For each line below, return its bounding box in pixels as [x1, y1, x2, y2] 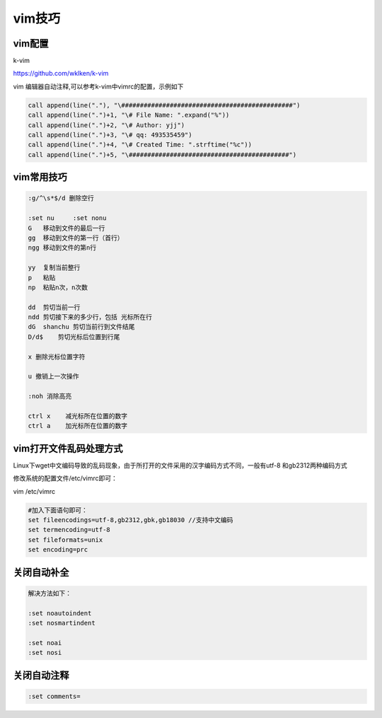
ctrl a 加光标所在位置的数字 [28, 422, 127, 430]
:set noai [28, 639, 62, 647]
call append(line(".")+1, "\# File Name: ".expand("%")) [28, 111, 230, 120]
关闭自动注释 [13, 669, 69, 681]
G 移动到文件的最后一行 [28, 224, 105, 232]
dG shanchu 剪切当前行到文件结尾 [28, 323, 135, 331]
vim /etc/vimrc [13, 487, 56, 495]
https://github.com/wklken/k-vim [13, 69, 109, 78]
